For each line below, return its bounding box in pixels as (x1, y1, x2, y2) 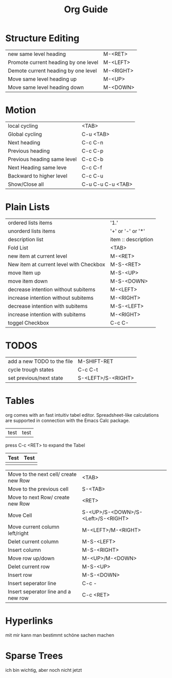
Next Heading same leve (8, 164, 67, 171)
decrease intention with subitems (8, 302, 88, 309)
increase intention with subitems (8, 311, 86, 318)
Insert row (8, 571, 32, 578)
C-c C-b (81, 156, 104, 163)
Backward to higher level (8, 172, 68, 179)
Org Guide (63, 4, 109, 15)
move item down (8, 277, 48, 284)
